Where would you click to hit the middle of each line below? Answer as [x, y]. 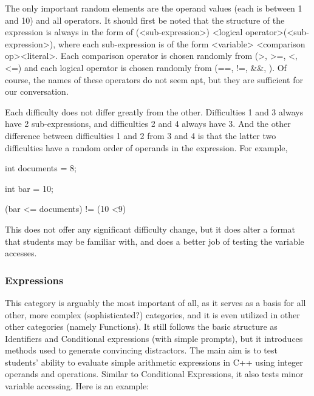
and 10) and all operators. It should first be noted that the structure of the [145, 20]
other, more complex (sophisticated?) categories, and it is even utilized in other [152, 314]
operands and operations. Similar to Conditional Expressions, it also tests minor [154, 374]
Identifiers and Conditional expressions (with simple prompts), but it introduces [154, 338]
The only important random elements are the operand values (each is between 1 [154, 8]
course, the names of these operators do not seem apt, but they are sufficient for [154, 79]
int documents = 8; [41, 168]
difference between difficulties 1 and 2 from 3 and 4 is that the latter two [141, 135]
